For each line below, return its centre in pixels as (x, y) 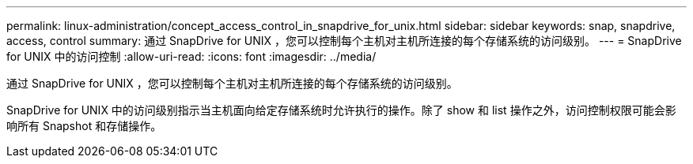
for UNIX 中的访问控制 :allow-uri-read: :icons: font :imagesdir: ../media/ (191, 56)
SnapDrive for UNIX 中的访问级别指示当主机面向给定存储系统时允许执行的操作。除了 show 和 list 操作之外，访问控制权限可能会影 (341, 110)
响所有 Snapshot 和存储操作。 (84, 126)
